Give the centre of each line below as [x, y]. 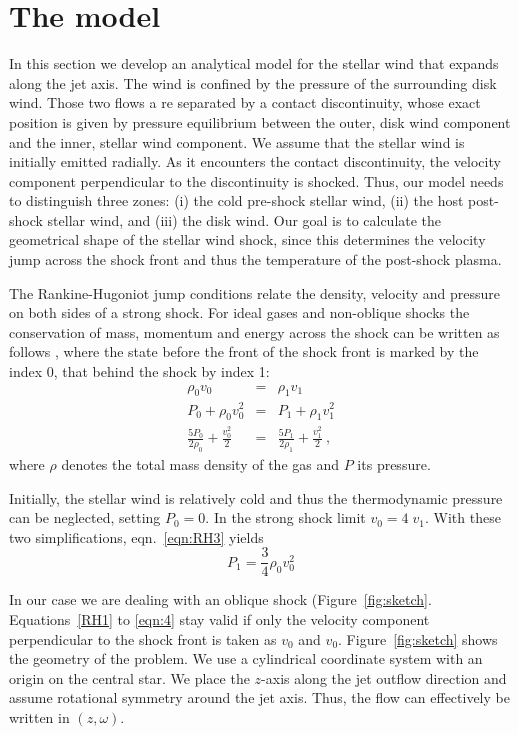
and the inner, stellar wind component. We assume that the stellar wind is [237, 141]
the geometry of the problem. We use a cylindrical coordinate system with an [246, 658]
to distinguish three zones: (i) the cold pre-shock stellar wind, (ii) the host [236, 200]
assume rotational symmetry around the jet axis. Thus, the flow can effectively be [259, 697]
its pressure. [394, 464]
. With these [462, 517]
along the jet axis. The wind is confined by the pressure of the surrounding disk [253, 82]
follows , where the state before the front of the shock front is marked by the [244, 351]
